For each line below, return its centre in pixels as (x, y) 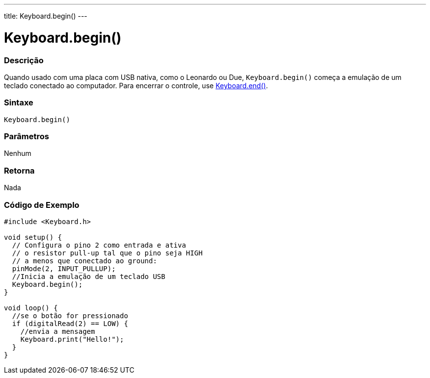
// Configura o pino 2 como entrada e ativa (99, 245)
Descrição (24, 60)
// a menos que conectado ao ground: (84, 261)
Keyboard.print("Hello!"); (72, 339)
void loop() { (31, 308)
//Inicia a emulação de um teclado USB (89, 276)
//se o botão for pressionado (70, 315)
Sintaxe (19, 103)
